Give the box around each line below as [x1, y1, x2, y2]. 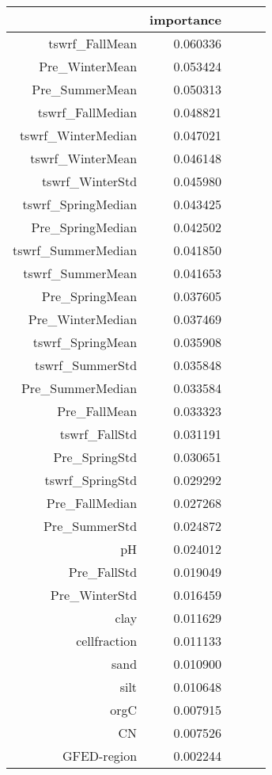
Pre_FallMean [57, 402, 138, 420]
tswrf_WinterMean [30, 149, 138, 167]
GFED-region [62, 746, 138, 765]
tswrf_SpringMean [32, 333, 138, 351]
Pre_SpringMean [41, 287, 138, 305]
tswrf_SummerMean [23, 264, 138, 282]
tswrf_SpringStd [44, 471, 138, 489]
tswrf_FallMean [48, 34, 138, 52]
